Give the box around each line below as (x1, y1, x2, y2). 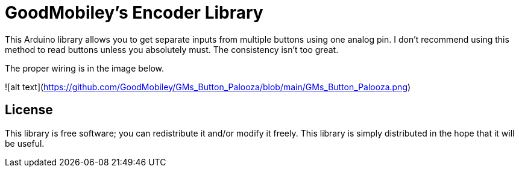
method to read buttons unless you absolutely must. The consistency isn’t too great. (5, 44, 339, 55)
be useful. (5, 138, 45, 149)
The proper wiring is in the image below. (5, 63, 165, 73)
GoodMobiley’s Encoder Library (5, 2, 263, 23)
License (5, 102, 53, 118)
